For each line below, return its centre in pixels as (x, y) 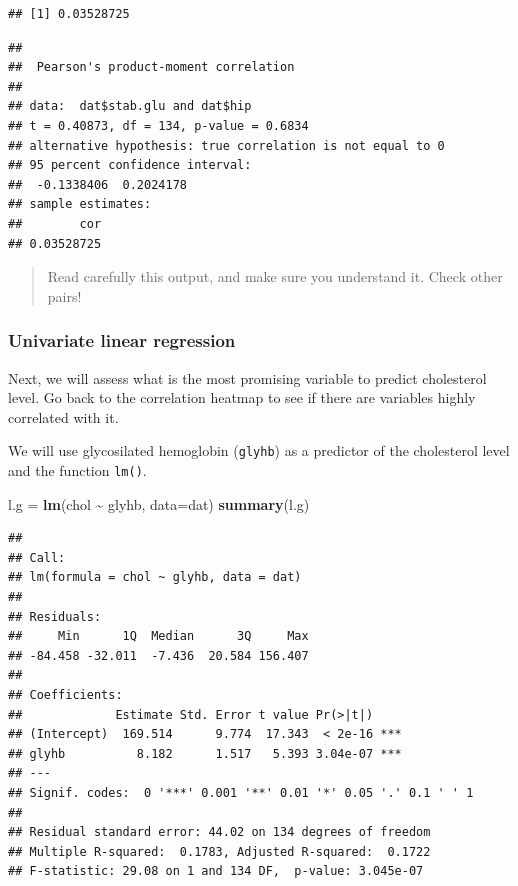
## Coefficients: (65, 694)
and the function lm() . (77, 469)
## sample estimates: (80, 204)
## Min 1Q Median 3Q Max (158, 636)
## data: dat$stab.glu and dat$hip (130, 106)
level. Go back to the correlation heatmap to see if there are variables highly (242, 397)
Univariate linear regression (122, 340)
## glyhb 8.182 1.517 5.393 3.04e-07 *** (205, 753)
